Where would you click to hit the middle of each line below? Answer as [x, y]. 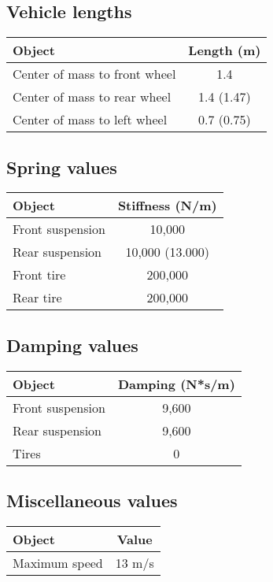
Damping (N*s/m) [176, 384]
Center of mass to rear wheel [92, 97]
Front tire [39, 275]
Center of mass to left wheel [90, 120]
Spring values [62, 167]
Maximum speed [58, 562]
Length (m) [225, 50]
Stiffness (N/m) [167, 206]
